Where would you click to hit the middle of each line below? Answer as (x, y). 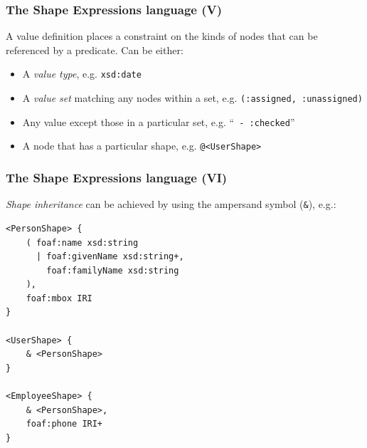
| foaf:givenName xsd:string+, (110, 257)
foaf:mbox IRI (59, 298)
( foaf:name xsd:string (82, 243)
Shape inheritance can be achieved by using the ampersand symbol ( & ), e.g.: (171, 204)
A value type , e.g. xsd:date (82, 74)
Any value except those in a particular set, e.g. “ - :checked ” (159, 121)
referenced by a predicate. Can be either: (95, 50)
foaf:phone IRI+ (64, 424)
